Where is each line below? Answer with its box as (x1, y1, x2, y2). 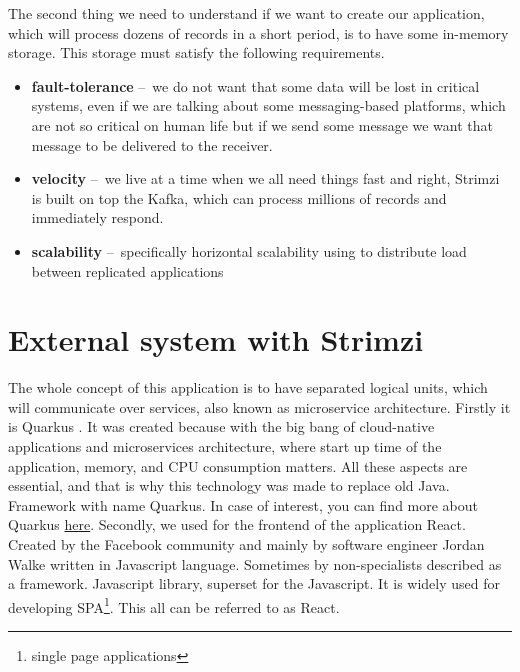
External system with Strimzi (8, 319, 424, 360)
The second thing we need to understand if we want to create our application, (8, 3, 485, 23)
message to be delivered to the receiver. (31, 134, 273, 155)
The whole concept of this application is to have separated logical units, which (8, 377, 488, 398)
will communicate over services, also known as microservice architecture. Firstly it (8, 396, 511, 417)
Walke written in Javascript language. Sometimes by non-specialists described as (8, 553, 502, 574)
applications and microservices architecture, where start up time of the (8, 436, 442, 457)
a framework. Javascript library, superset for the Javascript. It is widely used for (8, 573, 500, 594)
